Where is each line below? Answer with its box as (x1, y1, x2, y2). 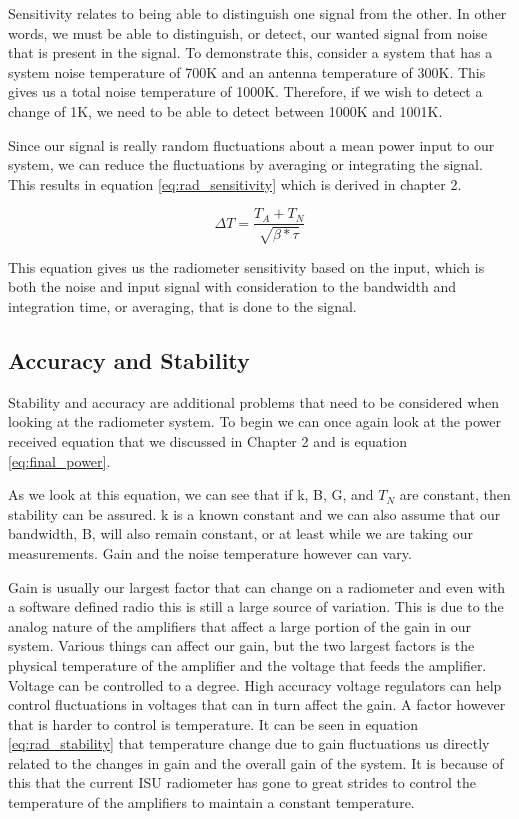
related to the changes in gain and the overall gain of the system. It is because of (8, 752, 504, 773)
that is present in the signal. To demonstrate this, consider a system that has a (8, 42, 493, 63)
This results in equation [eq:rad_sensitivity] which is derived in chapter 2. (8, 173, 462, 194)
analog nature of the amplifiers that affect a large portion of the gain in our (8, 615, 472, 636)
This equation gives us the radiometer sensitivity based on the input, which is (8, 256, 485, 277)
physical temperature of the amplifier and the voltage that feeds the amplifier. (8, 654, 487, 675)
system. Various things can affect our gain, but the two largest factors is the (8, 635, 475, 656)
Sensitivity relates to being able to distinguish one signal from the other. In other (8, 3, 507, 23)
